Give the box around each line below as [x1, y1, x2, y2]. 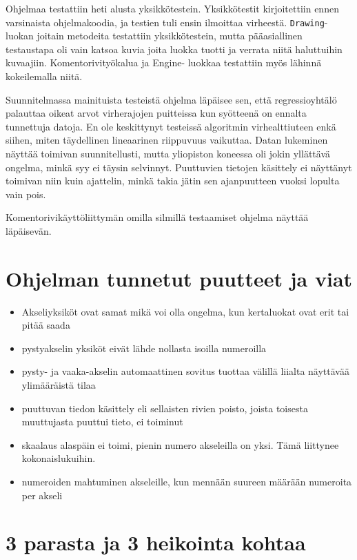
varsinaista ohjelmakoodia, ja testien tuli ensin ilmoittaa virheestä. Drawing [6, 15, 325, 29]
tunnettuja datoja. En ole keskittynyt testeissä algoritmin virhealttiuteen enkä [6, 119, 336, 133]
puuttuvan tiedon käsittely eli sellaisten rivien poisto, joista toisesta [21, 400, 308, 415]
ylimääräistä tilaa [21, 378, 96, 392]
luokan [6, 28, 34, 43]
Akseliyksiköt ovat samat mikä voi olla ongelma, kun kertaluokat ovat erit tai [21, 304, 349, 318]
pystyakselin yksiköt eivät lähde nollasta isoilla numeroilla [21, 340, 267, 355]
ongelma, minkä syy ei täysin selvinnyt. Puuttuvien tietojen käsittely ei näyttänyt [6, 160, 352, 174]
